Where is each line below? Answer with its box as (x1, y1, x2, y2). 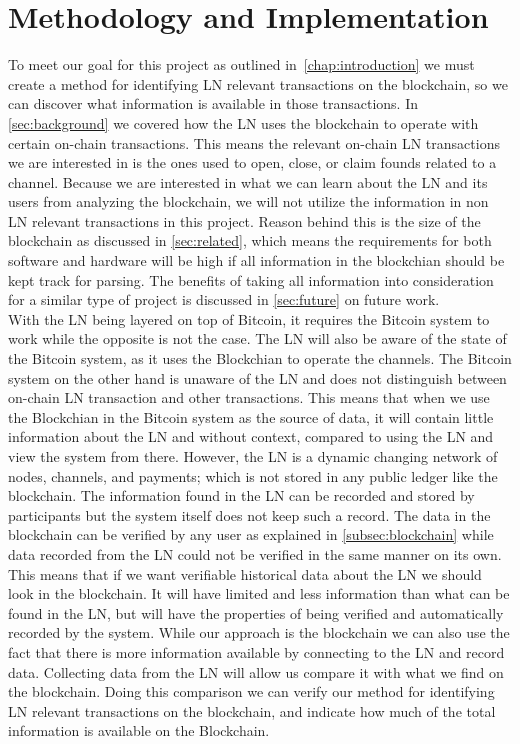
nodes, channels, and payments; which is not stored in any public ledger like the (8, 465, 498, 486)
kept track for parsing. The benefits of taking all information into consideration (8, 269, 494, 290)
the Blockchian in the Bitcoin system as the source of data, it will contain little (8, 406, 494, 427)
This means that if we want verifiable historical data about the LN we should (8, 563, 482, 584)
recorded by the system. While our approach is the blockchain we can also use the (8, 622, 510, 643)
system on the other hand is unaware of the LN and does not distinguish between (8, 367, 507, 388)
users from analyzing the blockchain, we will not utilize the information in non (8, 191, 489, 212)
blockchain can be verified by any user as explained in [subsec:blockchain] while (8, 524, 494, 545)
